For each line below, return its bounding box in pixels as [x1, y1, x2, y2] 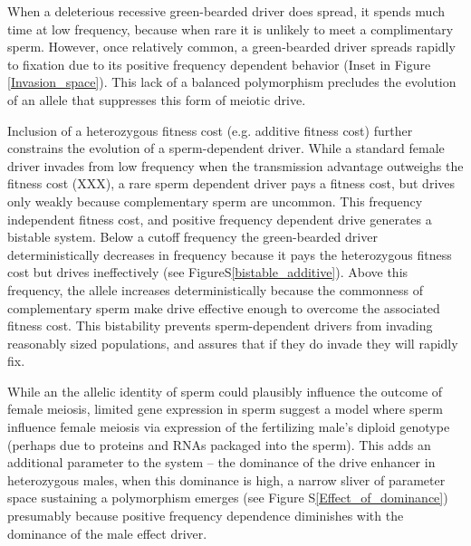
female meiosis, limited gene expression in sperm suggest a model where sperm [7, 399, 443, 418]
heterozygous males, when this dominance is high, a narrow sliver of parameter [7, 470, 446, 489]
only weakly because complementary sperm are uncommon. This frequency [7, 191, 423, 210]
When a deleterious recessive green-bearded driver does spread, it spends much [7, 2, 445, 20]
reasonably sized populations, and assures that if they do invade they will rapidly [7, 333, 458, 352]
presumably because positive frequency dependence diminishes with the [7, 506, 404, 525]
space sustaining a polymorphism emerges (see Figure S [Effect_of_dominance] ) [7, 488, 448, 507]
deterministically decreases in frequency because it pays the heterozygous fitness [7, 244, 452, 263]
